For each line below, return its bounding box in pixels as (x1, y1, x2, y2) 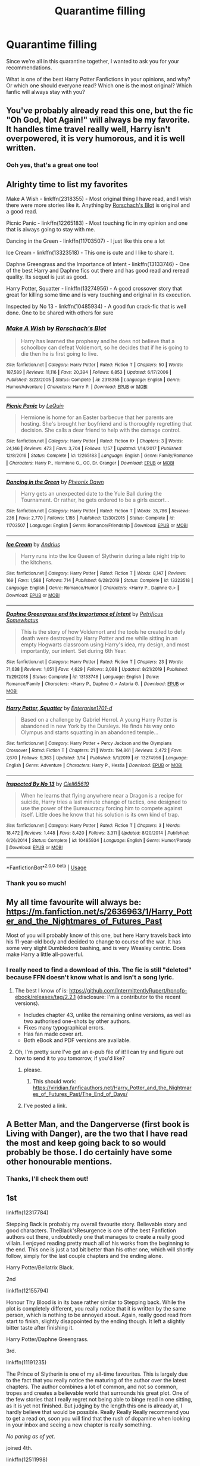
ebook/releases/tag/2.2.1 (14, 993, 76, 1000)
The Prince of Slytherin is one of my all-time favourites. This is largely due (6, 1370, 188, 1378)
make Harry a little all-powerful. (6, 951, 84, 958)
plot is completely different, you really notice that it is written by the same (6, 1305, 186, 1312)
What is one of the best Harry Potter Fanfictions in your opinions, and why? (6, 75, 190, 83)
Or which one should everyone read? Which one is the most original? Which (6, 82, 192, 89)
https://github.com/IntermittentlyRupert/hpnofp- (69, 987, 187, 994)
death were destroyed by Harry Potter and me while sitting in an (20, 635, 178, 642)
